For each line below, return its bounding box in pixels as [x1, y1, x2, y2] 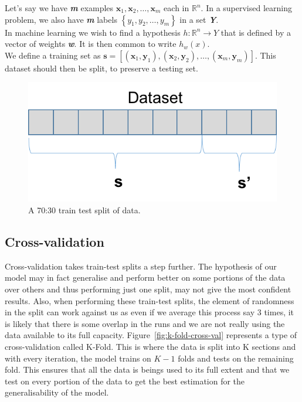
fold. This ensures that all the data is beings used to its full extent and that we [5, 363, 290, 376]
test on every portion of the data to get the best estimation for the [5, 374, 245, 387]
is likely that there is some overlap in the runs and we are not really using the [5, 317, 285, 329]
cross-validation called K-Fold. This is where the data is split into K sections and [5, 340, 296, 353]
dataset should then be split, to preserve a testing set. [5, 62, 198, 74]
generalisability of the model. [5, 386, 109, 398]
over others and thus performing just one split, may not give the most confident [5, 283, 291, 295]
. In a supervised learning [201, 2, 292, 13]
